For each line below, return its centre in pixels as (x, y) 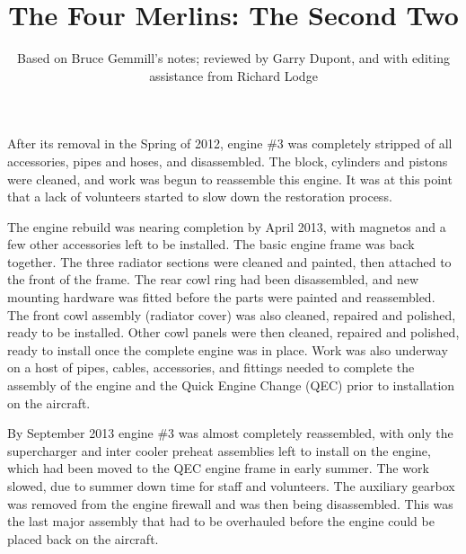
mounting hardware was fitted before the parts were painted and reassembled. (221, 297)
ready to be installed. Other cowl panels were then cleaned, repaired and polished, (233, 332)
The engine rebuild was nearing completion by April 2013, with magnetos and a (227, 226)
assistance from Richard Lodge (233, 75)
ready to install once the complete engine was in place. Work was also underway (228, 349)
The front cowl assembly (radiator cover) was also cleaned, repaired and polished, (232, 314)
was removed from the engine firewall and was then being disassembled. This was (230, 503)
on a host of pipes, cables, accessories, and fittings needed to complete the (211, 367)
